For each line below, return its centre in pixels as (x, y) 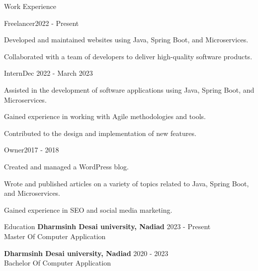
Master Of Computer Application (55, 236)
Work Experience (30, 6)
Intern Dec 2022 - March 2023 (48, 73)
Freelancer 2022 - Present (42, 23)
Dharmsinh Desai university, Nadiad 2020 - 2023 (86, 253)
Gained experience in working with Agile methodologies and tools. (105, 116)
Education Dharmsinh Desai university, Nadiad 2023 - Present (107, 226)
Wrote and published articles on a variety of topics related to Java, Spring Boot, (127, 183)
